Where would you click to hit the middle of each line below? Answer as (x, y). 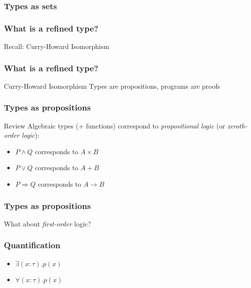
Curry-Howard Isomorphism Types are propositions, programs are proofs (112, 86)
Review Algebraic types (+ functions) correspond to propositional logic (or (115, 125)
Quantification (32, 245)
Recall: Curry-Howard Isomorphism (57, 46)
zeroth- (237, 125)
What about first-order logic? (47, 223)
